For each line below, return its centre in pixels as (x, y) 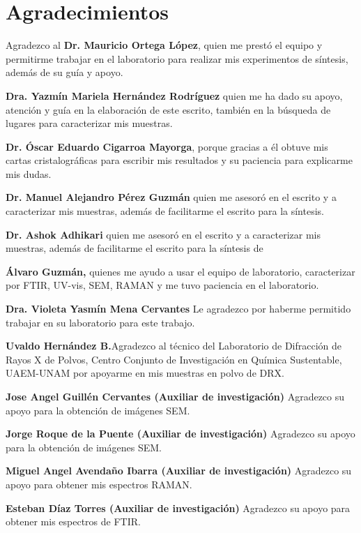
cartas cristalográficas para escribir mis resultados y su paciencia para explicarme (179, 160)
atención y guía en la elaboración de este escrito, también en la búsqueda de (168, 109)
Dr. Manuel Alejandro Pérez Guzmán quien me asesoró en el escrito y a (171, 197)
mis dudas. (29, 173)
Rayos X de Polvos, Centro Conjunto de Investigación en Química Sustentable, (174, 359)
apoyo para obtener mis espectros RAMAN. (99, 484)
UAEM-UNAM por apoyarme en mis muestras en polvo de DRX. (145, 373)
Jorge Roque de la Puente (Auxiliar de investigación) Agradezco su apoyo (180, 434)
